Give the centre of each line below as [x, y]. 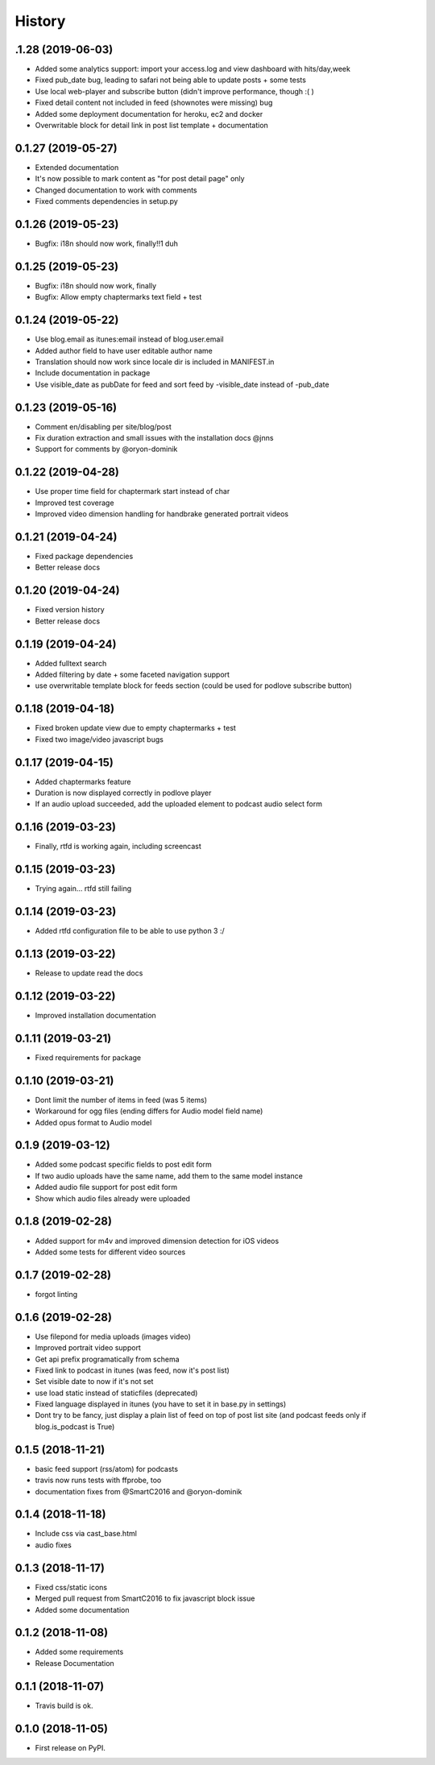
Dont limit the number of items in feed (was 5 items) [121, 1100]
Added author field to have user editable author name [124, 350]
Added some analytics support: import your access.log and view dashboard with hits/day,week [193, 69]
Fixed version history [70, 610]
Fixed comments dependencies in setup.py [107, 201]
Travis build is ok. [64, 1705]
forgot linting [56, 1294]
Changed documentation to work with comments [116, 190]
